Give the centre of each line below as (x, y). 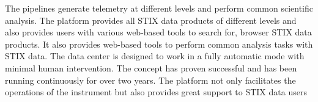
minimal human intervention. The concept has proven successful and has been (151, 67)
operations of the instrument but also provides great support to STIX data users (156, 92)
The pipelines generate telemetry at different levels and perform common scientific (159, 8)
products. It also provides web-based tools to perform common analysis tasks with (159, 44)
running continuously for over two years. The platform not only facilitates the (150, 80)
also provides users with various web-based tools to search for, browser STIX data (158, 32)
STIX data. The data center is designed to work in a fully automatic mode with (155, 56)
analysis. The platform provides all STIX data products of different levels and (151, 20)
